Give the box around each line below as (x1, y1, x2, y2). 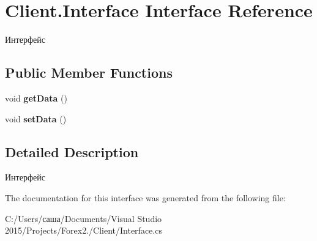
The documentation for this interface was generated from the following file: (5, 191, 286, 204)
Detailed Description (5, 142, 139, 161)
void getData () (5, 91, 67, 104)
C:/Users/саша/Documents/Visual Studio (5, 212, 162, 224)
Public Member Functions (5, 63, 173, 82)
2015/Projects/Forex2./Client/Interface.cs (5, 224, 162, 237)
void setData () (5, 112, 67, 125)
